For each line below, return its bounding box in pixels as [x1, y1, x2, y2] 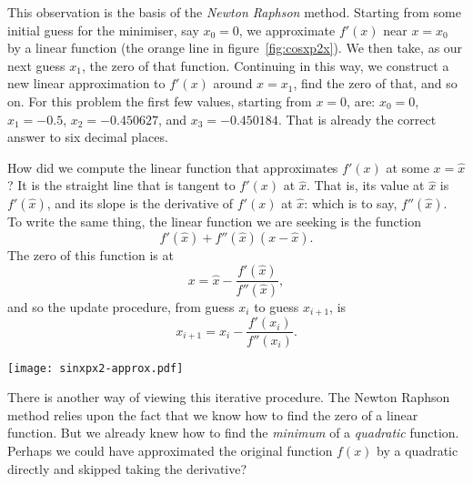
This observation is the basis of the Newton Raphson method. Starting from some [7, 3, 461, 21]
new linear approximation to [7, 74, 166, 93]
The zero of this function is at [7, 245, 174, 264]
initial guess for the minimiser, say [7, 20, 199, 39]
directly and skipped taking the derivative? [7, 459, 247, 478]
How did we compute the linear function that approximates [7, 157, 338, 176]
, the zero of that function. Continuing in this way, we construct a [81, 55, 449, 75]
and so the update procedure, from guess [7, 297, 235, 316]
